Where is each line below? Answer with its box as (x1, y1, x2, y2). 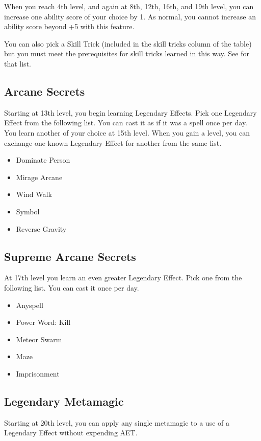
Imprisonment (16, 368, 60, 379)
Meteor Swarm (16, 334, 62, 344)
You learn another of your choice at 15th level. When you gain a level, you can (4, 127, 250, 138)
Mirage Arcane (16, 171, 63, 182)
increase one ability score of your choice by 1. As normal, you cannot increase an (4, 11, 256, 21)
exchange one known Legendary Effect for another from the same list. (4, 137, 222, 148)
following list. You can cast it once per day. (4, 282, 139, 293)
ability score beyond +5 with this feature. (4, 21, 135, 32)
